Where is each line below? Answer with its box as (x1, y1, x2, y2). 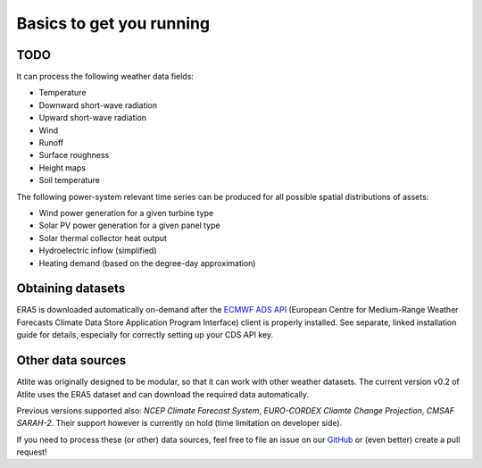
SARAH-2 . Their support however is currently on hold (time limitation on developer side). (16, 418, 343, 429)
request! (16, 447, 48, 457)
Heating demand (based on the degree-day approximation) (38, 257, 256, 268)
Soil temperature (38, 175, 100, 186)
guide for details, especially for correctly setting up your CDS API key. (16, 330, 274, 340)
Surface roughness (38, 150, 110, 161)
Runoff (38, 138, 64, 148)
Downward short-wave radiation (38, 99, 158, 111)
